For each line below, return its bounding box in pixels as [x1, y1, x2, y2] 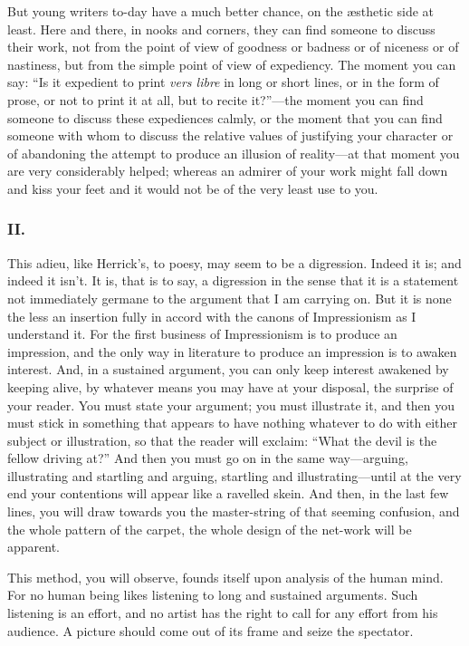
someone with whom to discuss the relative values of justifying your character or [7, 126, 454, 145]
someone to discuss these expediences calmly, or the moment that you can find [7, 108, 443, 127]
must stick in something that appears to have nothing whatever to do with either [7, 413, 458, 432]
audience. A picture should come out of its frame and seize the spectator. [7, 621, 414, 640]
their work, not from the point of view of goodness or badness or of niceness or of [7, 37, 459, 56]
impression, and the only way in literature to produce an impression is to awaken [7, 342, 457, 361]
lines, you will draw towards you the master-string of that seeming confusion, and [7, 502, 460, 521]
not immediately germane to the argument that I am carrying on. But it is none [7, 288, 452, 307]
